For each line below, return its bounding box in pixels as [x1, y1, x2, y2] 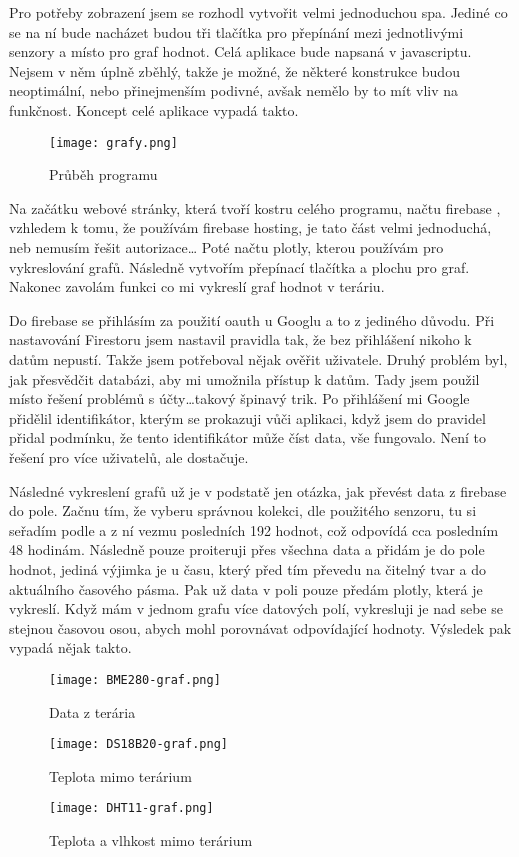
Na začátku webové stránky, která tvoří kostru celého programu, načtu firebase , [9, 197, 501, 218]
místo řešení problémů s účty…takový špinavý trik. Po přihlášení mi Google [9, 388, 470, 409]
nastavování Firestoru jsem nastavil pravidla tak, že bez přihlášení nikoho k [9, 329, 472, 350]
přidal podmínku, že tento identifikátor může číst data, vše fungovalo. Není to [9, 427, 487, 448]
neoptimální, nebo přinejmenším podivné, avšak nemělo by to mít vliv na [9, 80, 459, 101]
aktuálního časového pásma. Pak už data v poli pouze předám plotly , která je [9, 578, 483, 599]
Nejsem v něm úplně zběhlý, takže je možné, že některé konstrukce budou [9, 60, 460, 81]
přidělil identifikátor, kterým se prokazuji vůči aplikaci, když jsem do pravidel [9, 407, 486, 428]
